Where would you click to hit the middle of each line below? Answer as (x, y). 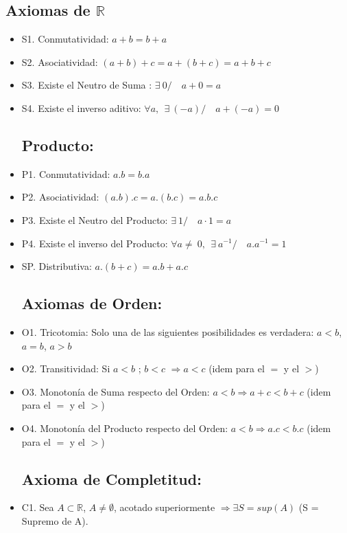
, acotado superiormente (164, 507)
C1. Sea (38, 507)
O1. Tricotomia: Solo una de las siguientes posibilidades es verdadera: (168, 331)
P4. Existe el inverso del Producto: (95, 243)
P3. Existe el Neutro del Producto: (95, 219)
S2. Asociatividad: (60, 61)
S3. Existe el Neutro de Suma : (87, 85)
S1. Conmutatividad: (65, 39)
